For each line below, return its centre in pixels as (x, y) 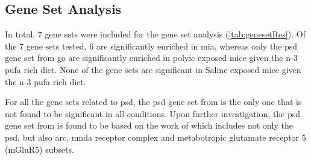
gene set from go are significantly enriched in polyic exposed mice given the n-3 (151, 58)
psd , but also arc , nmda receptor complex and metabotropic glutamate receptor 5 (155, 137)
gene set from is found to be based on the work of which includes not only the (149, 125)
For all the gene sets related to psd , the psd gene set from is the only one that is (153, 102)
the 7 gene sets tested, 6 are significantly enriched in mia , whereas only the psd (151, 46)
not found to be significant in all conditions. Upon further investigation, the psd (153, 113)
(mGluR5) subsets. (39, 149)
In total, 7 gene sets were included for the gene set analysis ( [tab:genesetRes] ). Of (155, 34)
